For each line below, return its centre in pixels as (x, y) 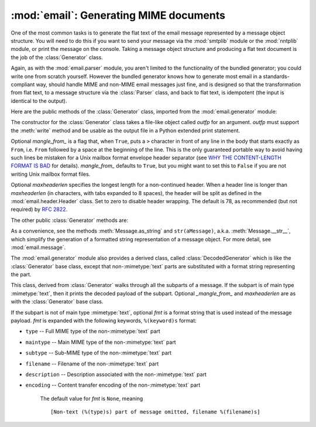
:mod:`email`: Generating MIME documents (118, 15)
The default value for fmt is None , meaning (92, 398)
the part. (21, 275)
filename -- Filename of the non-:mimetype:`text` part (92, 364)
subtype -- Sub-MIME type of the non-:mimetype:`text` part (99, 353)
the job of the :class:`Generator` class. (57, 57)
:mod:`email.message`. (38, 247)
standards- (276, 76)
